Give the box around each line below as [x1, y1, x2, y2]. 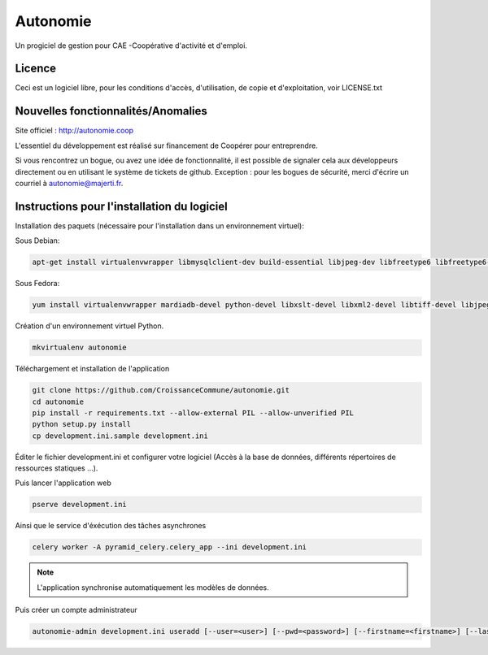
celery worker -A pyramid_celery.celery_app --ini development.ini [32, 543, 307, 552]
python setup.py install [32, 419, 132, 429]
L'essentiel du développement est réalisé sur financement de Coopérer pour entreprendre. [15, 141, 318, 150]
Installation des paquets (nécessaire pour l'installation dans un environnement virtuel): [15, 220, 304, 231]
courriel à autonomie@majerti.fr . [15, 178, 124, 188]
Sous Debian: [15, 236, 60, 245]
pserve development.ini [32, 500, 128, 510]
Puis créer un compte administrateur [15, 605, 137, 615]
